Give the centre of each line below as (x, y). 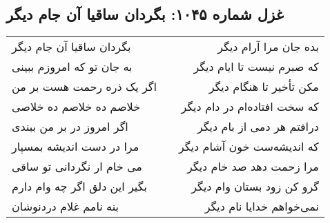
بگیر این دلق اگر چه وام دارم (79, 187)
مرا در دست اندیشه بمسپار (76, 147)
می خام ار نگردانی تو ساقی (77, 167)
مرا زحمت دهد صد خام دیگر (253, 167)
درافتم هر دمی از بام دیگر (258, 127)
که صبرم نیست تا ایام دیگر (256, 67)
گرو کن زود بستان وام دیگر (255, 187)
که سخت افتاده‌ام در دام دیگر (250, 107)
